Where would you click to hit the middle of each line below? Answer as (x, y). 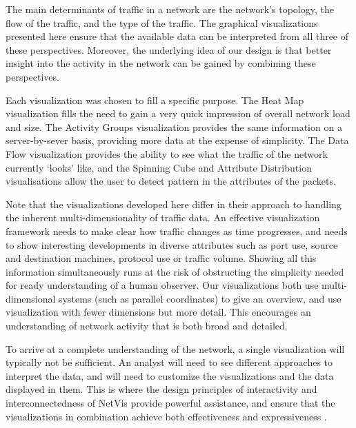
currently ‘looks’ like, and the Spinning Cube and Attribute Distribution (159, 167)
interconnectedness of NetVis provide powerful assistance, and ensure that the (170, 403)
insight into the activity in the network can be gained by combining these (161, 63)
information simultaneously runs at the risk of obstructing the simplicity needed (175, 271)
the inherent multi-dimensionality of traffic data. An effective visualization (163, 217)
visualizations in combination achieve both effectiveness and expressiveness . (166, 416)
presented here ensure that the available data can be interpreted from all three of (177, 36)
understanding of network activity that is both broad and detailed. (147, 326)
